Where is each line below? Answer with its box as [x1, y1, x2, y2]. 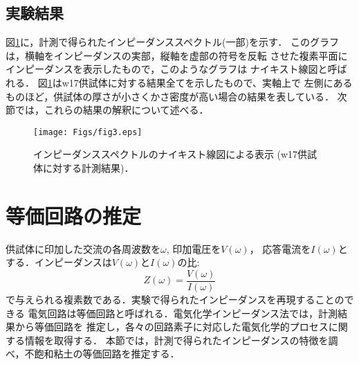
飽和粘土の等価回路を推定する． [34, 346, 180, 361]
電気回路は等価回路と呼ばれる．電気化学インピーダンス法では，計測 [28, 305, 338, 320]
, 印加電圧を [166, 241, 221, 256]
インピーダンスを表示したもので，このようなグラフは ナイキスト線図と [6, 62, 328, 76]
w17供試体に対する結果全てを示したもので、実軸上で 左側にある [62, 75, 353, 89]
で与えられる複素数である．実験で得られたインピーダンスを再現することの [6, 292, 344, 306]
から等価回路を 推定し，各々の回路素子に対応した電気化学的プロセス [15, 319, 329, 334]
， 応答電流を [249, 241, 311, 256]
